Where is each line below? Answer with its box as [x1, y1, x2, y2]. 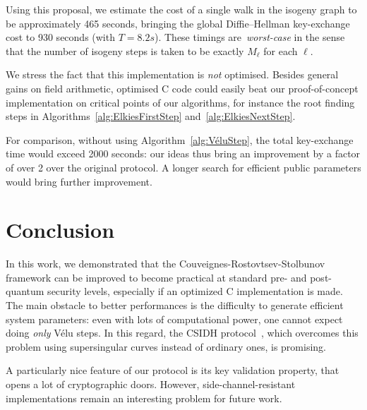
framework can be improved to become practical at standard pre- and [6, 270, 307, 284]
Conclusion [6, 215, 115, 244]
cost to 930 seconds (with [6, 30, 115, 44]
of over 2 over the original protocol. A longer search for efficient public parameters [6, 159, 361, 174]
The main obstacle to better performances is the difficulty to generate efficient [6, 298, 344, 313]
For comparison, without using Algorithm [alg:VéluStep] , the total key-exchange [6, 132, 354, 147]
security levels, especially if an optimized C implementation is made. [47, 284, 343, 299]
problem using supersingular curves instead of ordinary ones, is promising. [6, 339, 326, 354]
